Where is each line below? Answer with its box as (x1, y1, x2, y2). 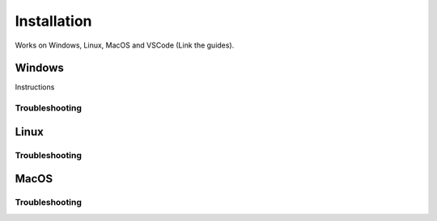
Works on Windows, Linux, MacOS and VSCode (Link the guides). (15, 40, 235, 50)
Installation (15, 12, 92, 30)
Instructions (15, 82, 55, 92)
